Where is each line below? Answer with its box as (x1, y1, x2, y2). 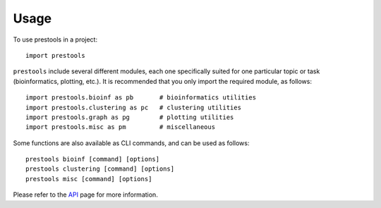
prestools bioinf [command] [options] (25, 155, 160, 164)
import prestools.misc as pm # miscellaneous (25, 123, 215, 131)
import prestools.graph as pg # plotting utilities (25, 113, 234, 121)
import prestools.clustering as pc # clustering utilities (25, 103, 241, 111)
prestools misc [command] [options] (25, 175, 152, 183)
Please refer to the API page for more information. (13, 190, 158, 199)
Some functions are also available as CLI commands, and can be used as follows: (13, 138, 250, 147)
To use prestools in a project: (13, 35, 98, 44)
